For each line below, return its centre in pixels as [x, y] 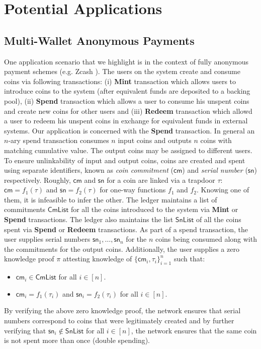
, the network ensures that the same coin [194, 330]
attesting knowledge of [97, 259]
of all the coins [219, 219]
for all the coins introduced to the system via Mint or [154, 209]
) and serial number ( [215, 170]
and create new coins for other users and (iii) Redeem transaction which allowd [128, 111]
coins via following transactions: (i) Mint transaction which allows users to [120, 81]
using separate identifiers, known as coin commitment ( [89, 170]
